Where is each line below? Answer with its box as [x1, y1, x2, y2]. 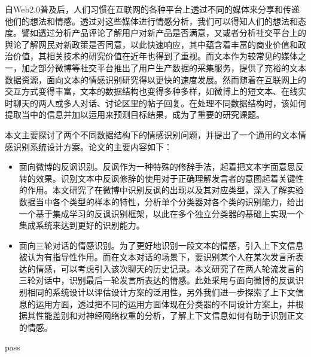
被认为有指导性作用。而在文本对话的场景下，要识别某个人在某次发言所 [19, 251, 295, 263]
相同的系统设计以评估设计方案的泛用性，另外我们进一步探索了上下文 [27, 286, 295, 298]
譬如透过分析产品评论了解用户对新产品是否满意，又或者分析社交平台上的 [21, 26, 306, 39]
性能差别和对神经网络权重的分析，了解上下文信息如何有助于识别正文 [35, 309, 304, 322]
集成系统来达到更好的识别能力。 [19, 219, 145, 231]
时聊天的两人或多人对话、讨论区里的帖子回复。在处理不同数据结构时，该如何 [5, 96, 306, 109]
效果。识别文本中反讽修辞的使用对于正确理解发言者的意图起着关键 [35, 172, 295, 184]
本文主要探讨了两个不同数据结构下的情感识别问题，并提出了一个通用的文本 [5, 128, 298, 141]
